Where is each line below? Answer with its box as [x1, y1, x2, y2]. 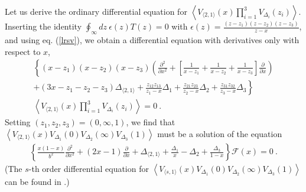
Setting [5, 116, 31, 128]
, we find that [126, 116, 175, 128]
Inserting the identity [5, 20, 82, 32]
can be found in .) [5, 175, 70, 188]
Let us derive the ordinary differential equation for [5, 5, 187, 17]
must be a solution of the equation [157, 127, 282, 139]
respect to [5, 45, 41, 57]
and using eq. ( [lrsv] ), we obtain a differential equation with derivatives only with [5, 34, 300, 46]
